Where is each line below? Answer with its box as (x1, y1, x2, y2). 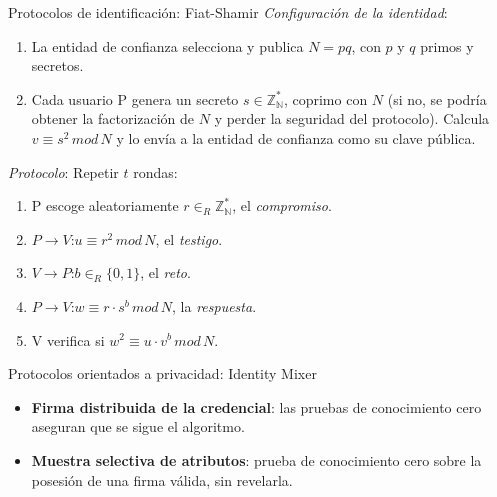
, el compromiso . (232, 195, 332, 216)
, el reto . (140, 262, 191, 283)
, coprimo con (283, 88, 368, 109)
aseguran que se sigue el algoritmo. (31, 416, 245, 437)
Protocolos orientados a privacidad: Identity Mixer (8, 363, 317, 384)
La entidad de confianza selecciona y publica (31, 35, 304, 56)
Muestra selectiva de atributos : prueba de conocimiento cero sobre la (31, 449, 482, 470)
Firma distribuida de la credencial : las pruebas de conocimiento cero (31, 396, 482, 417)
